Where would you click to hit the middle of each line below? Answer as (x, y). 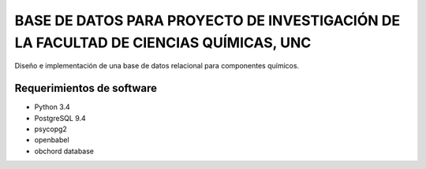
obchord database (64, 151)
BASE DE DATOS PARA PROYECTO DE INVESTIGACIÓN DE (207, 20)
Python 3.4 (52, 107)
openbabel (52, 140)
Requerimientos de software (86, 88)
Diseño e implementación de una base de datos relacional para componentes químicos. (157, 66)
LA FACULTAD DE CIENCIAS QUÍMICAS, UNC (163, 42)
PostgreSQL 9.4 (60, 118)
